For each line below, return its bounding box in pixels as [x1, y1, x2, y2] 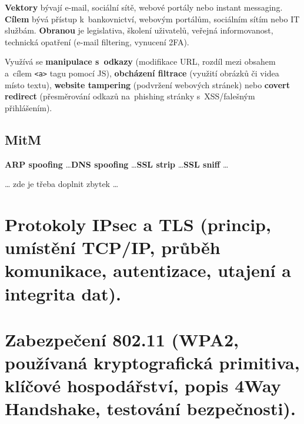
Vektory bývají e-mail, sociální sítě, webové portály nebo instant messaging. [5, 1, 283, 13]
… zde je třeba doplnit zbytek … [5, 178, 119, 190]
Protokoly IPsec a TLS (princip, [5, 212, 271, 236]
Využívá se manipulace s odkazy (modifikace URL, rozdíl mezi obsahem [5, 55, 276, 68]
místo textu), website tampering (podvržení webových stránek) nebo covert [5, 78, 290, 91]
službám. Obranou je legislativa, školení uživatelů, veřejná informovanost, [5, 24, 273, 36]
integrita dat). [5, 281, 121, 305]
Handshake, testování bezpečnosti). [5, 396, 296, 420]
